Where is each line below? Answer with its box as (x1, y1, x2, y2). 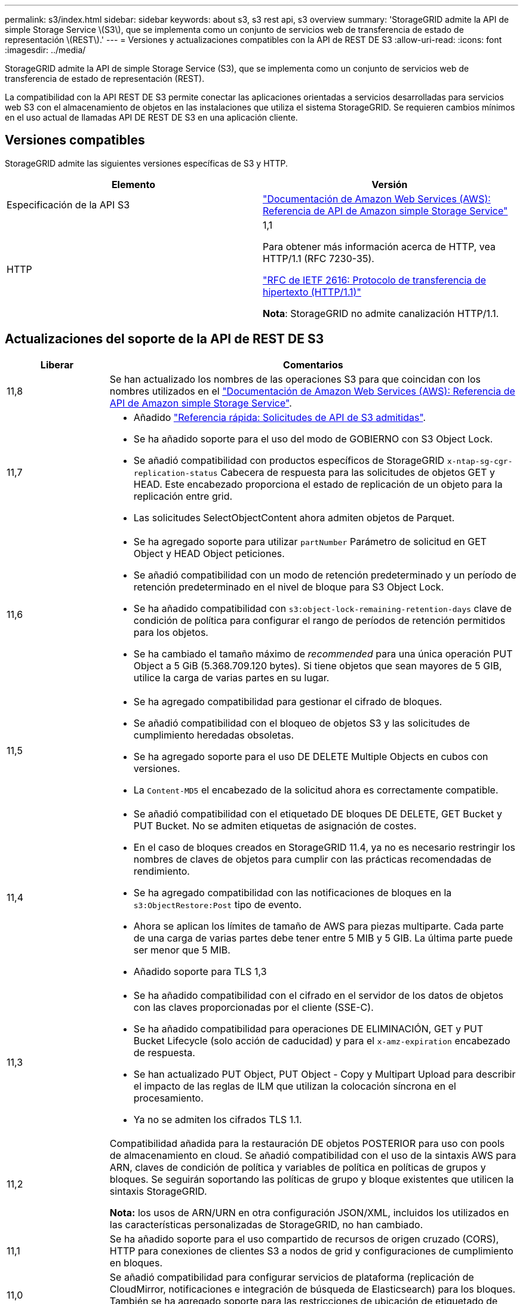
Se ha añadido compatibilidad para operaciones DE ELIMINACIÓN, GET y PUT (133, 1022, 484, 1035)
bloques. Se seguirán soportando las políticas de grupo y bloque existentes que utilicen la (109, 1173, 514, 1185)
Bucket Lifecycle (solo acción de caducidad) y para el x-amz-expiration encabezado (133, 1034, 510, 1047)
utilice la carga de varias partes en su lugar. (133, 671, 330, 684)
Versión (371, 178, 408, 190)
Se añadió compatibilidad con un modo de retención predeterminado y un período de (133, 568, 516, 581)
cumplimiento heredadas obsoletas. (133, 728, 294, 741)
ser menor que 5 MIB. (133, 943, 230, 956)
